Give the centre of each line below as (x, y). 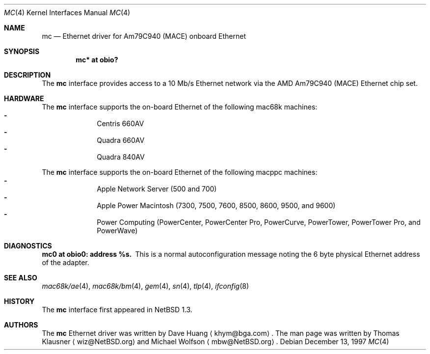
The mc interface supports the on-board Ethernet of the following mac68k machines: (180, 107)
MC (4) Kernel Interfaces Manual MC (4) (67, 13)
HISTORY (19, 301)
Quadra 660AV (121, 140)
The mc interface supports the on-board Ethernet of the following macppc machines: (180, 172)
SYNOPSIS (22, 51)
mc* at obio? (97, 60)
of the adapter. (66, 262)
